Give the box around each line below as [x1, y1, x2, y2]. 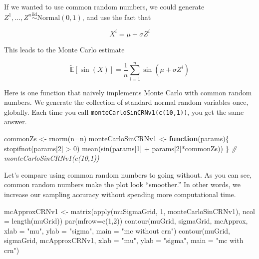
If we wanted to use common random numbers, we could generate [4, 1, 205, 11]
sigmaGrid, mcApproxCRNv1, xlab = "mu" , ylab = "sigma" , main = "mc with [4, 235, 244, 246]
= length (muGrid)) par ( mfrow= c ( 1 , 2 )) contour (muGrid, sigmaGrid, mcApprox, [4, 216, 248, 226]
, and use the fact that [82, 11, 151, 22]
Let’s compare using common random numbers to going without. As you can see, [4, 169, 252, 180]
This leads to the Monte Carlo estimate [4, 44, 125, 54]
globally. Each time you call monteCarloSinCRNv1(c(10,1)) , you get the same [4, 106, 244, 117]
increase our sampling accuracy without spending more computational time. [4, 189, 236, 200]
